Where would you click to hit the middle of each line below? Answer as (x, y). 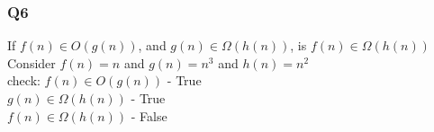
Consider (32, 62)
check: (24, 80)
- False (149, 115)
